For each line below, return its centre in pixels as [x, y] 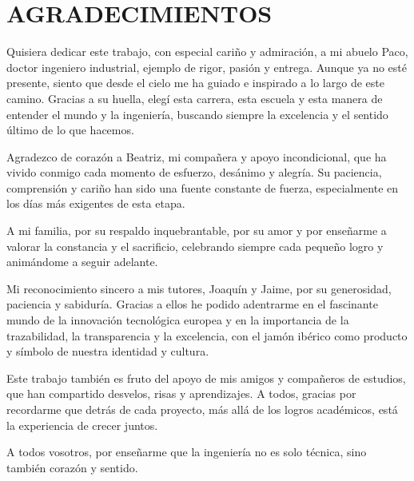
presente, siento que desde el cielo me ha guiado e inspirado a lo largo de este [195, 83]
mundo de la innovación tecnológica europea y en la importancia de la [178, 320]
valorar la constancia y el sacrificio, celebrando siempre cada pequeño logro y [195, 246]
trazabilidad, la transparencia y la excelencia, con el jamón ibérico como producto [207, 335]
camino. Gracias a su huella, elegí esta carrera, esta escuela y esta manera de [195, 98]
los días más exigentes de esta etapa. [96, 203]
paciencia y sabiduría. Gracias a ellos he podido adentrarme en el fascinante [192, 304]
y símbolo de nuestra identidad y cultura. [108, 351]
